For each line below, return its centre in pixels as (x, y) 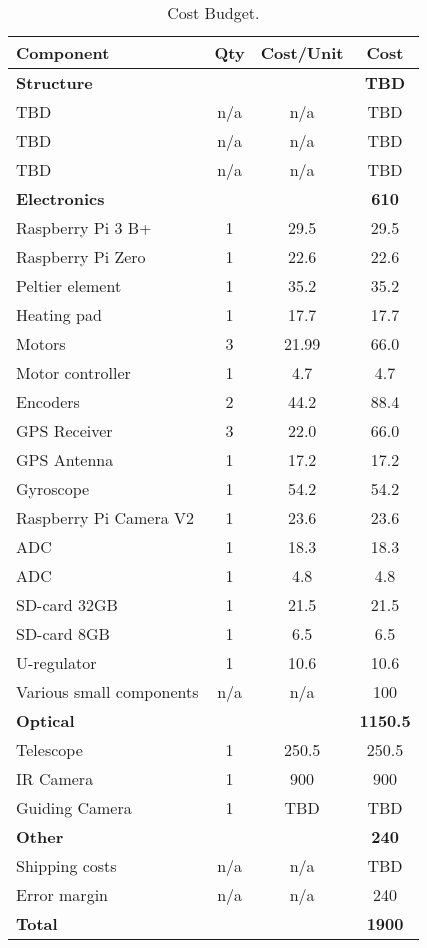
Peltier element (69, 285)
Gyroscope (53, 488)
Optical (45, 720)
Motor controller (73, 372)
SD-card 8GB (63, 633)
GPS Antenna (65, 459)
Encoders (48, 401)
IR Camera (55, 778)
